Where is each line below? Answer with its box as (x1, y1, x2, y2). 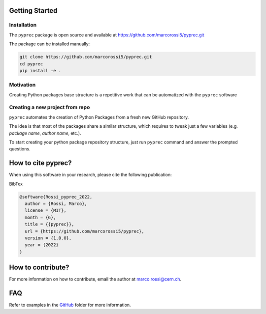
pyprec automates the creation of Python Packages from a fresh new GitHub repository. (9, 114, 189, 120)
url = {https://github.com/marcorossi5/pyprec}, (25, 228, 145, 234)
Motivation (9, 82, 36, 88)
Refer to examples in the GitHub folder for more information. (9, 302, 131, 308)
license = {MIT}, (25, 208, 66, 213)
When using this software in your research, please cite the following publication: (9, 172, 172, 178)
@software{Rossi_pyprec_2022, (19, 194, 93, 200)
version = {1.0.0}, (25, 235, 72, 241)
